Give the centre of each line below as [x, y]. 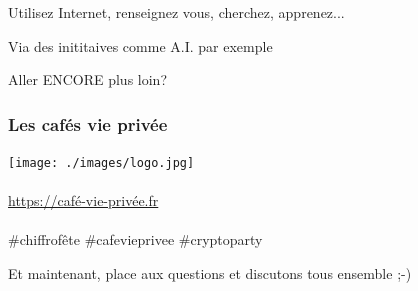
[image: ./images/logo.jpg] [101, 163]
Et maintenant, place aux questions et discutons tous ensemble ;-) [210, 273]
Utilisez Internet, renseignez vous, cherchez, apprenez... [176, 12]
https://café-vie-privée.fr [83, 200]
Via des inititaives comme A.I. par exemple [140, 45]
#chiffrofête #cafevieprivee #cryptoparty [135, 239]
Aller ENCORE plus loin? [87, 79]
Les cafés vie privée [88, 123]
